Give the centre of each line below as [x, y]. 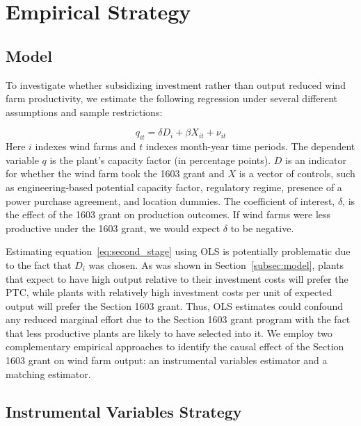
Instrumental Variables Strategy [124, 411]
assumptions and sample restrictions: [84, 112]
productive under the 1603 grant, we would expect [113, 228]
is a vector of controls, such [297, 173]
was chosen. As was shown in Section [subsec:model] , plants [216, 264]
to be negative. [262, 228]
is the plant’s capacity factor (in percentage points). [160, 159]
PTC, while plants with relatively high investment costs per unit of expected [169, 292]
